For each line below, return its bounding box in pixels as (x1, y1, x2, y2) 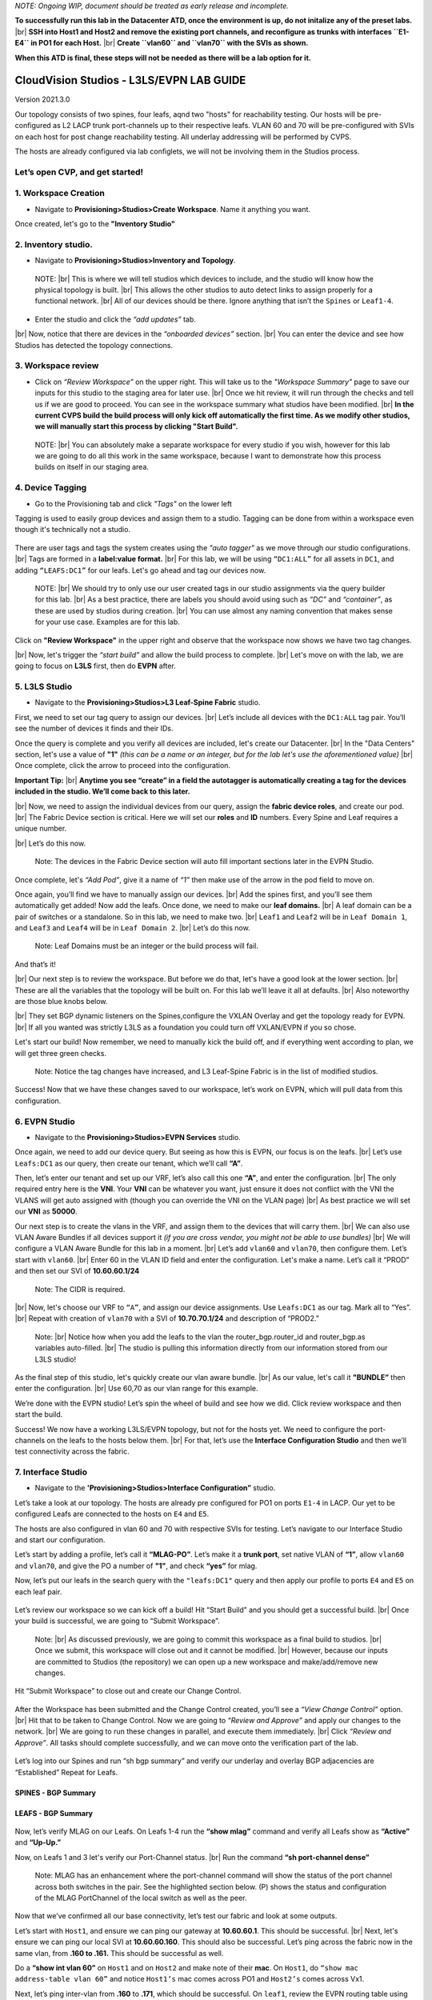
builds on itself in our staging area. (34, 462, 150, 472)
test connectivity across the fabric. (14, 1446, 130, 1456)
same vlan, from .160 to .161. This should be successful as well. (14, 1948, 224, 1958)
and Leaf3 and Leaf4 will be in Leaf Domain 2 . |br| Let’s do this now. (14, 923, 251, 933)
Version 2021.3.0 (14, 94, 70, 104)
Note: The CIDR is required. (34, 1284, 126, 1294)
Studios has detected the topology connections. (14, 340, 174, 350)
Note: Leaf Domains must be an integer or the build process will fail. (34, 941, 259, 951)
